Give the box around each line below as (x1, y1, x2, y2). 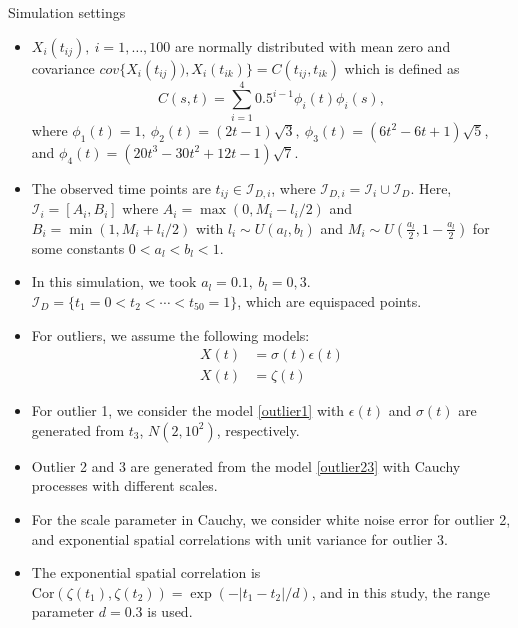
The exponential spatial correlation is (31, 562, 261, 583)
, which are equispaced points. (237, 290, 422, 311)
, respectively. (216, 419, 300, 440)
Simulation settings (8, 2, 126, 22)
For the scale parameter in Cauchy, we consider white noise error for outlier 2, (31, 508, 511, 529)
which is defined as (344, 57, 460, 78)
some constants (31, 237, 125, 258)
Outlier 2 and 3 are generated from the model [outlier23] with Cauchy (31, 455, 461, 476)
